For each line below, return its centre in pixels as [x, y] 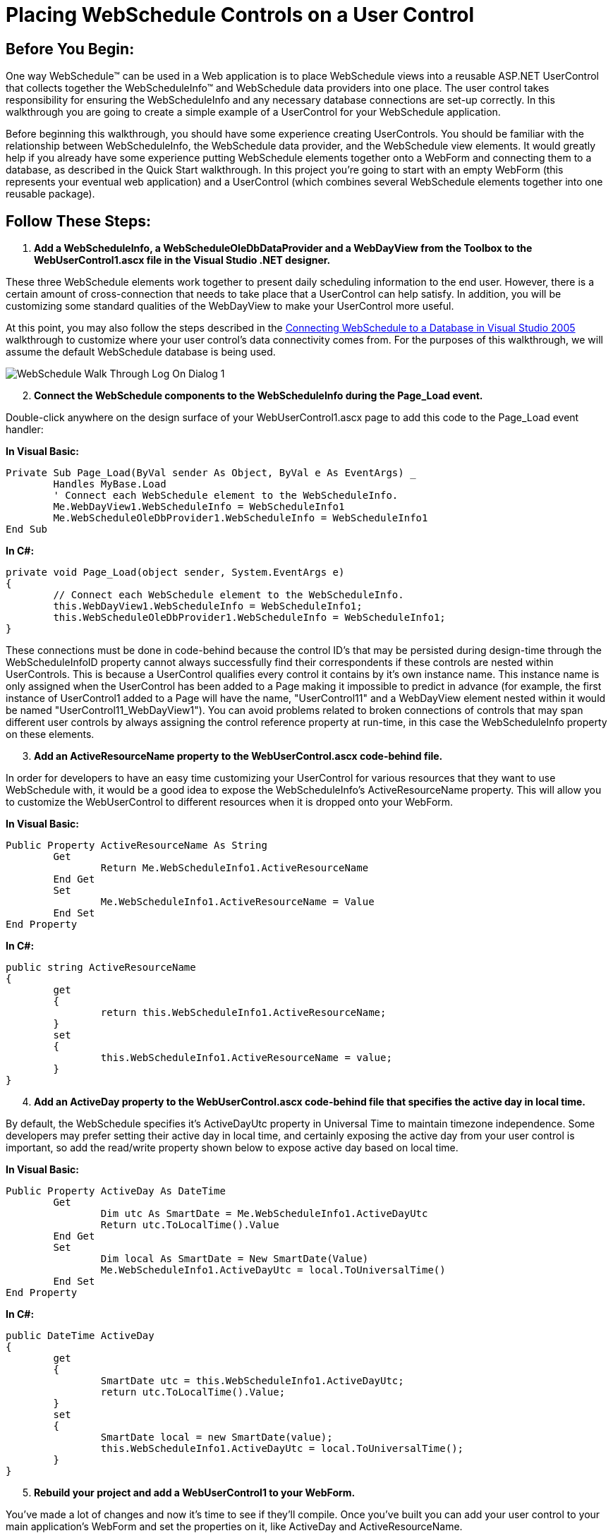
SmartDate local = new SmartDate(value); [217, 1437]
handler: [25, 430]
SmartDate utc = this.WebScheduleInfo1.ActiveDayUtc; [252, 1381]
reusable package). [50, 194]
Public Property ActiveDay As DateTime [116, 1191]
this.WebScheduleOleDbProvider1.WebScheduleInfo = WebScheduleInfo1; [249, 618]
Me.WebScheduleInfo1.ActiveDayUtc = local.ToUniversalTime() [273, 1270]
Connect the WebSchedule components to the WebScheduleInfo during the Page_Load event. [259, 396]
